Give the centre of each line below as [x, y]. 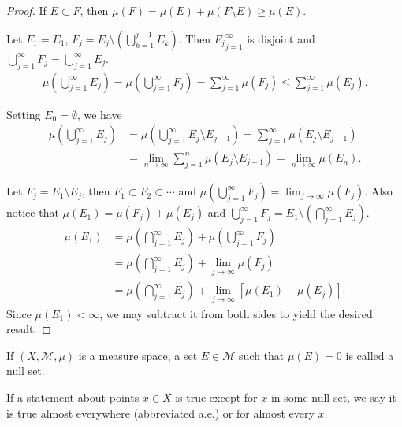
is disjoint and [281, 38]
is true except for [216, 397]
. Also [378, 191]
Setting [24, 114]
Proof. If [26, 10]
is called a [370, 355]
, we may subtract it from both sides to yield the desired [236, 313]
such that [262, 355]
